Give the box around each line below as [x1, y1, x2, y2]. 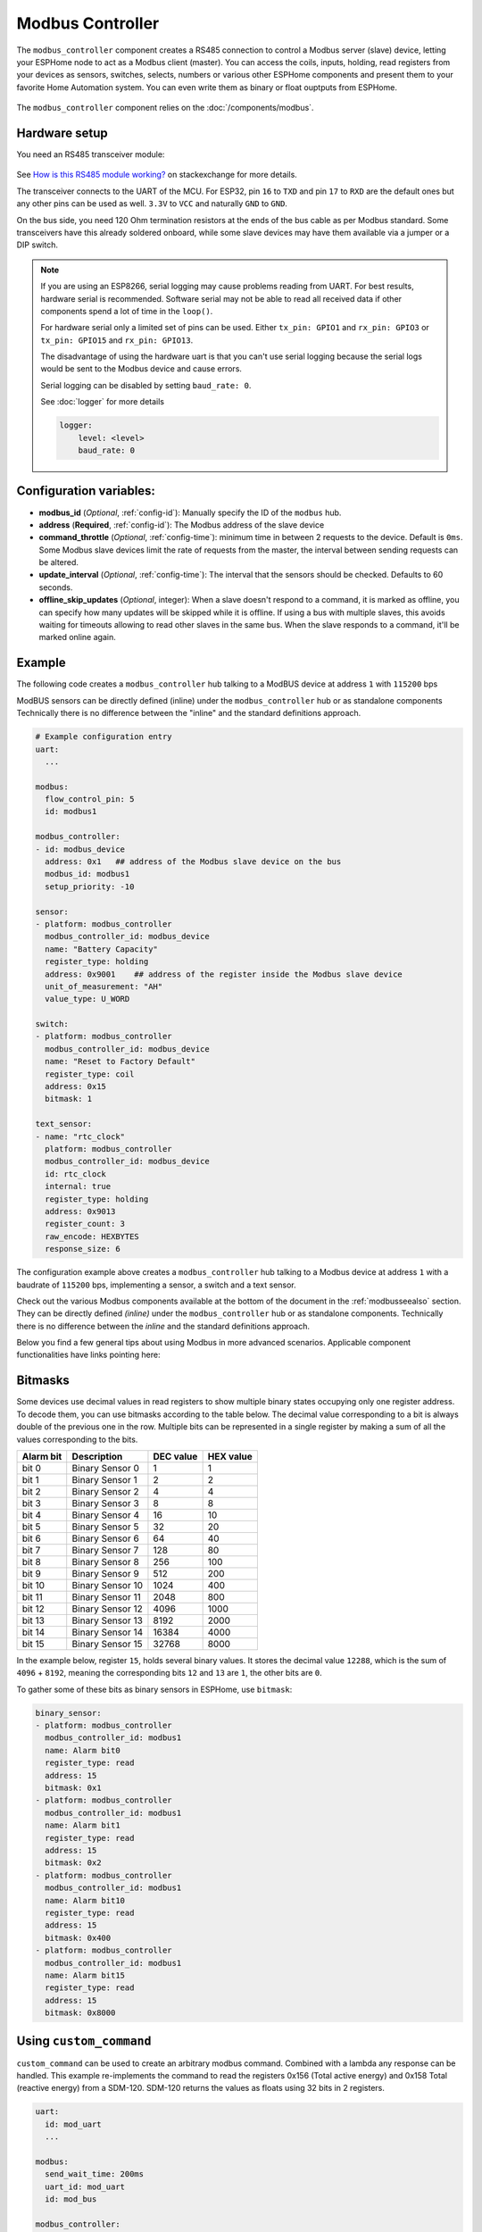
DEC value [153, 1450, 198, 1462]
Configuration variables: [16, 483, 156, 499]
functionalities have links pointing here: [16, 1349, 161, 1361]
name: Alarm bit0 [45, 1745, 120, 1755]
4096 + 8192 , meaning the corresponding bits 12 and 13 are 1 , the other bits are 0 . [16, 1668, 323, 1678]
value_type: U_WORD [45, 994, 130, 1004]
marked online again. [38, 632, 116, 643]
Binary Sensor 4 [71, 1509, 140, 1521]
